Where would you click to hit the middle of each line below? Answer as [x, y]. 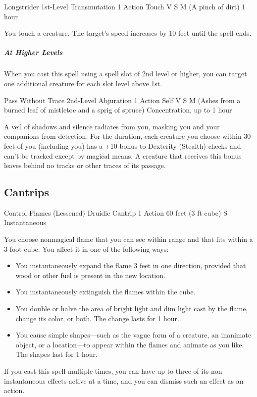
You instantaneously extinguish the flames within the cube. [105, 292]
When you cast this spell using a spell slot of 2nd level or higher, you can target [126, 74]
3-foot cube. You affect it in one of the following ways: [86, 249]
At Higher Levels [33, 52]
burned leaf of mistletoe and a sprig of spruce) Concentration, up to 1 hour [118, 110]
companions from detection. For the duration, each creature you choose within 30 [128, 136]
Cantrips [26, 192]
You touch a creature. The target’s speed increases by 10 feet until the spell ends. [128, 33]
